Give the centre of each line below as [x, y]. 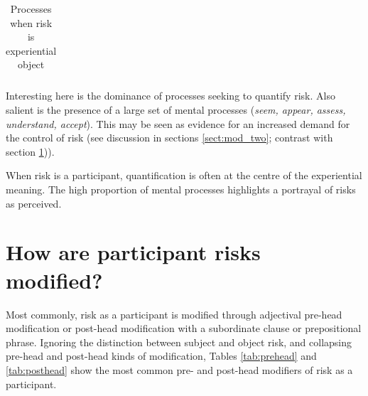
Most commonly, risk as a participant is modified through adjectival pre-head [174, 314]
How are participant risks [133, 252]
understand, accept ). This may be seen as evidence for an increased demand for [178, 123]
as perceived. [34, 203]
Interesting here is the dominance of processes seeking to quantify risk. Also [171, 96]
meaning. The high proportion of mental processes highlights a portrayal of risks [181, 189]
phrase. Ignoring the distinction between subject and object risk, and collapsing [179, 342]
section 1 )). [30, 151]
